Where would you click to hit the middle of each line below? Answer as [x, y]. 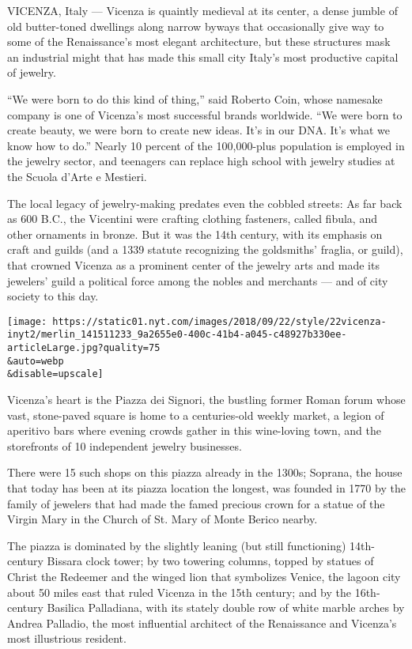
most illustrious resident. [67, 638]
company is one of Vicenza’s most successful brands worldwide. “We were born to [205, 114]
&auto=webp [36, 361]
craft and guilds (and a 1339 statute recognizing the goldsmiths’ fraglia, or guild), [205, 249]
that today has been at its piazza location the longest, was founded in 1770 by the [206, 487]
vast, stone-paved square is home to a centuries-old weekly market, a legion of [196, 415]
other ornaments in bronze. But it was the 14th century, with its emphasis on [195, 234]
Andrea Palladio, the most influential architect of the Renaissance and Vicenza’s [202, 623]
